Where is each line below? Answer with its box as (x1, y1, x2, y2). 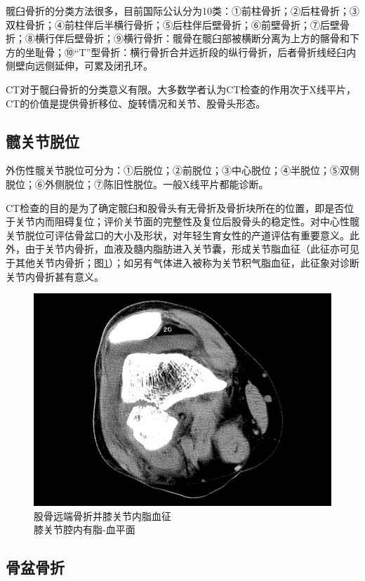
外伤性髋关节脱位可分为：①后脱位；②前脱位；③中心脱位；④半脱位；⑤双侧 (6, 163, 359, 178)
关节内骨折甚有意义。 (6, 269, 104, 283)
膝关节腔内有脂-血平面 (34, 522, 135, 537)
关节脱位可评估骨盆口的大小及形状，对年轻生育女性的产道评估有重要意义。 (6, 227, 350, 242)
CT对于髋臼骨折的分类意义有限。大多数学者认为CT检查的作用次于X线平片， (6, 81, 356, 96)
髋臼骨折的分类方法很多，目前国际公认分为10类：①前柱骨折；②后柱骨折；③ (6, 4, 359, 18)
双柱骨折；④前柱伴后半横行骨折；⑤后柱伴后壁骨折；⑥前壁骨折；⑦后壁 (6, 17, 340, 32)
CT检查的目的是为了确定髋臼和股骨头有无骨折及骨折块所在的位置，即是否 (6, 200, 345, 215)
